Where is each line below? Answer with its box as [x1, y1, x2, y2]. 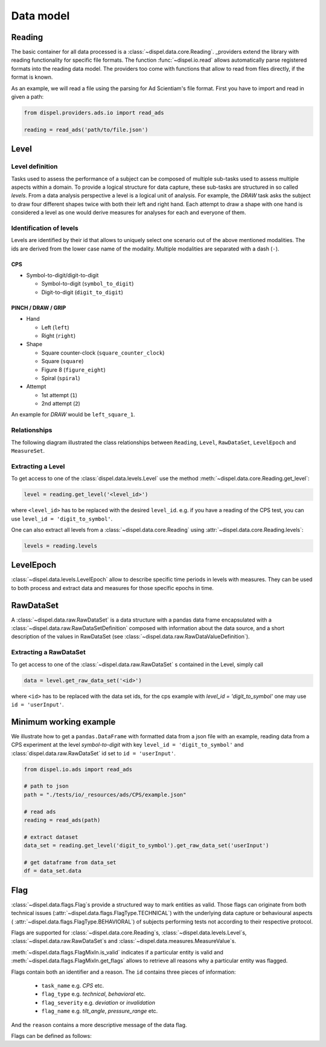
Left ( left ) [41, 324, 69, 331]
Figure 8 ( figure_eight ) [41, 366, 106, 373]
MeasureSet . [11, 447, 45, 455]
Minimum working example [11, 717, 116, 727]
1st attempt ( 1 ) [41, 391, 78, 399]
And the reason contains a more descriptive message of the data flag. [11, 1021, 187, 1028]
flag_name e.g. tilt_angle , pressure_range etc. [41, 1008, 158, 1015]
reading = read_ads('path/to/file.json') [24, 126, 149, 133]
